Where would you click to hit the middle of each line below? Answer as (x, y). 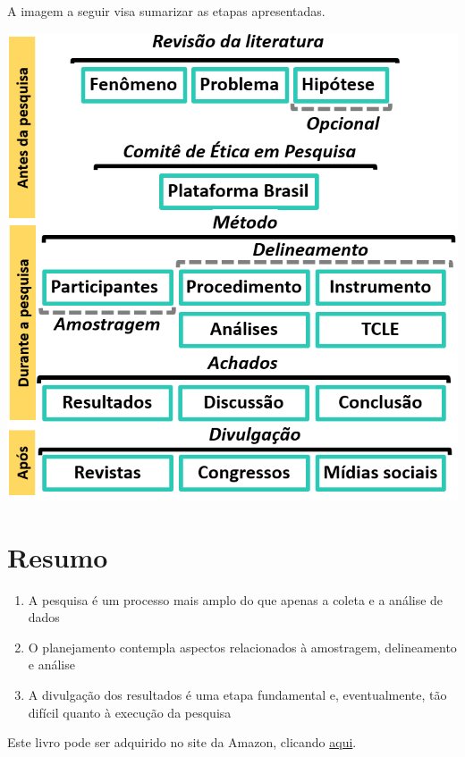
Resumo (58, 556)
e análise (51, 664)
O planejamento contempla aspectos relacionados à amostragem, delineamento (242, 647)
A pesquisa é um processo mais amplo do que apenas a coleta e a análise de (236, 599)
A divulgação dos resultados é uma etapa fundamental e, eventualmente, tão (237, 695)
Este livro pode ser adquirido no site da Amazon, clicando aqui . (182, 742)
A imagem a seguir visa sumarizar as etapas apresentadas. (166, 11)
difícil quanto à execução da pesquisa (130, 712)
